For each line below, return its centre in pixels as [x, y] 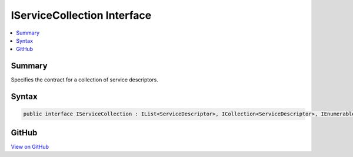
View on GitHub [30, 146]
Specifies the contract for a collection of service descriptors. [85, 80]
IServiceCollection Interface [81, 15]
